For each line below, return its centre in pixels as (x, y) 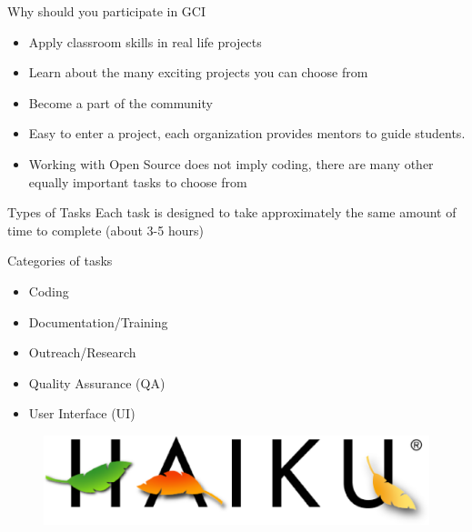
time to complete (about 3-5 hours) (105, 230)
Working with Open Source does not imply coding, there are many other (231, 163)
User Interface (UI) (82, 413)
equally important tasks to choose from (138, 181)
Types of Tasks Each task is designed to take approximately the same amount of (232, 212)
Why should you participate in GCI (107, 11)
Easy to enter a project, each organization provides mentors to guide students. (247, 133)
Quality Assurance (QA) (97, 382)
